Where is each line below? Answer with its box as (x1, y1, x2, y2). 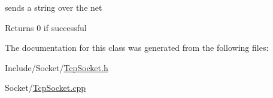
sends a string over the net (5, 1, 102, 13)
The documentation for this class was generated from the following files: (5, 41, 269, 54)
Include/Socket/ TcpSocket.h (5, 61, 108, 73)
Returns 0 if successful (5, 21, 87, 33)
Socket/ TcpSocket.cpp (5, 81, 86, 94)
